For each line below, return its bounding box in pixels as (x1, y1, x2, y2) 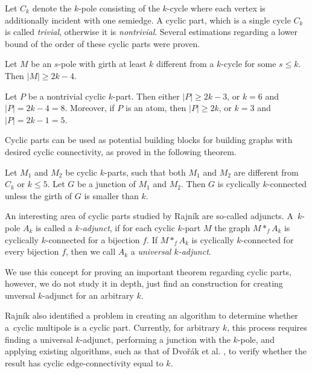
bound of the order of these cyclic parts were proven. (5, 37, 200, 49)
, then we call (66, 245, 116, 258)
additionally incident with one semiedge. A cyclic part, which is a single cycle (5, 13, 291, 26)
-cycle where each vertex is (167, 2, 266, 14)
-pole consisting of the (78, 2, 160, 14)
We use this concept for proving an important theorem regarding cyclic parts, (5, 265, 291, 278)
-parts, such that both (104, 165, 186, 178)
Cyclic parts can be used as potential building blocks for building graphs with (5, 133, 293, 146)
